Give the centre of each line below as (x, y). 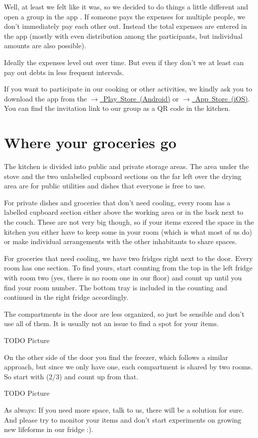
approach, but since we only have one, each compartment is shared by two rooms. (129, 367)
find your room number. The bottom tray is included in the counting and (116, 287)
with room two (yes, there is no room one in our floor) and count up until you (123, 277)
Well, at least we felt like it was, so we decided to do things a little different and (126, 6)
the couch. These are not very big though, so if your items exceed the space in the (129, 222)
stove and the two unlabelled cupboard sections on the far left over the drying (123, 176)
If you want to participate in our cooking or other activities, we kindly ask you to (128, 89)
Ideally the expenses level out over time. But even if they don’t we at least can (124, 62)
